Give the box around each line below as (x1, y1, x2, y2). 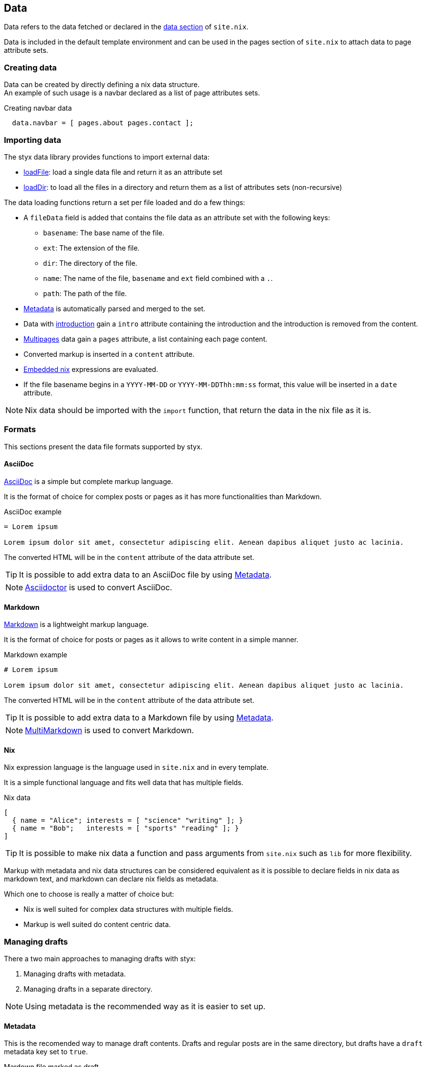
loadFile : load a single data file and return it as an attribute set (23, 167, 223, 176)
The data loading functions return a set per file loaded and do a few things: (4, 198, 246, 207)
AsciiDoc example (4, 507, 62, 516)
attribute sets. (4, 46, 48, 55)
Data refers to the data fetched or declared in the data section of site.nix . (4, 23, 248, 31)
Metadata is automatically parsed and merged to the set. (23, 304, 205, 313)
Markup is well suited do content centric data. (23, 920, 171, 929)
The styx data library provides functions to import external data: (4, 152, 210, 161)
